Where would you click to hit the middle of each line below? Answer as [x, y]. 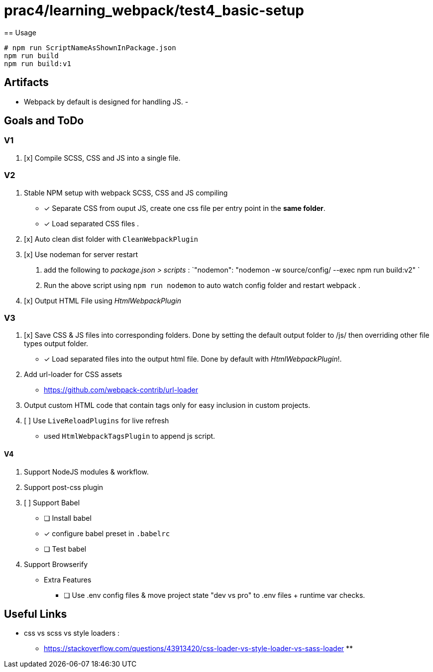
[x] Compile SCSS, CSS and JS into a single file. [102, 158]
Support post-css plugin [64, 487]
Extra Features [68, 579]
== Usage [20, 32]
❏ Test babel [65, 549]
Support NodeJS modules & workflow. [86, 472]
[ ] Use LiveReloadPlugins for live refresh [97, 421]
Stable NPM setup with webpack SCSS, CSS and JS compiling [126, 192]
